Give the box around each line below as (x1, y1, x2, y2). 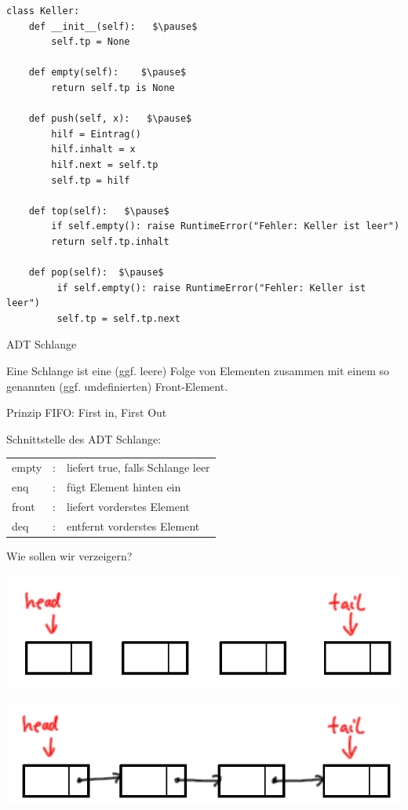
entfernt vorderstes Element (67, 517, 200, 534)
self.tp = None (51, 36, 130, 48)
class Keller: (6, 5, 80, 16)
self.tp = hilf (51, 174, 130, 186)
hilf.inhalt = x (51, 144, 136, 155)
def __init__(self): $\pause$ (28, 20, 198, 32)
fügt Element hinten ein (67, 479, 181, 495)
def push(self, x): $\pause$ (28, 113, 192, 125)
